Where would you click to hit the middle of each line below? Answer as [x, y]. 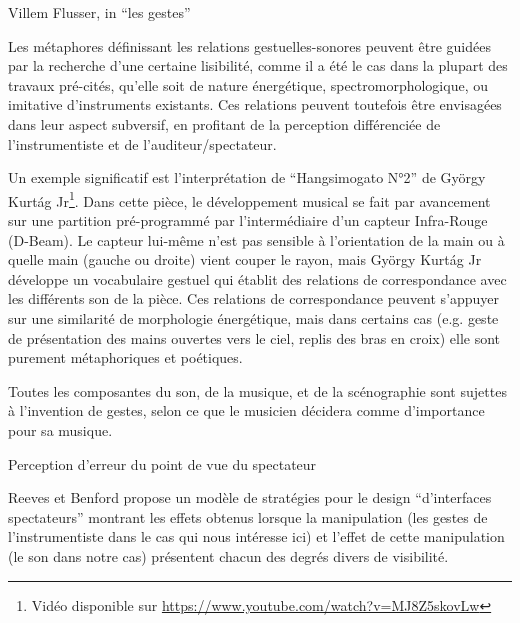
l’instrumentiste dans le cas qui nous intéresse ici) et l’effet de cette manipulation [256, 536]
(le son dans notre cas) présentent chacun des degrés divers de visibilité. [228, 555]
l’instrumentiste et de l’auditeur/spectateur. [142, 143]
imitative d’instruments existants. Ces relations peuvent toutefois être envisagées [255, 104]
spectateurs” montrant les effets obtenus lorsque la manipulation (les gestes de [248, 516]
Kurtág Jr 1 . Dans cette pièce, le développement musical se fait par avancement [249, 199]
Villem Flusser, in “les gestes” [99, 12]
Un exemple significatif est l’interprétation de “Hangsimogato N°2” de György [247, 177]
